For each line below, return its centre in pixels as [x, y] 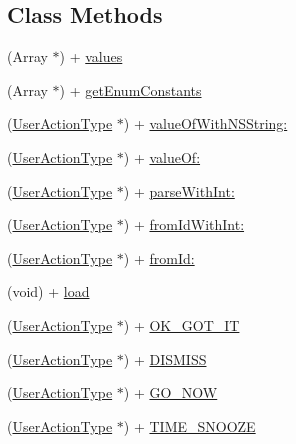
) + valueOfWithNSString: [205, 123]
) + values [91, 56]
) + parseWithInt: [179, 190]
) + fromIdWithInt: [184, 224]
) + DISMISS [165, 358]
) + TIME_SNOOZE [189, 425]
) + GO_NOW [170, 392]
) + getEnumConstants [130, 89]
